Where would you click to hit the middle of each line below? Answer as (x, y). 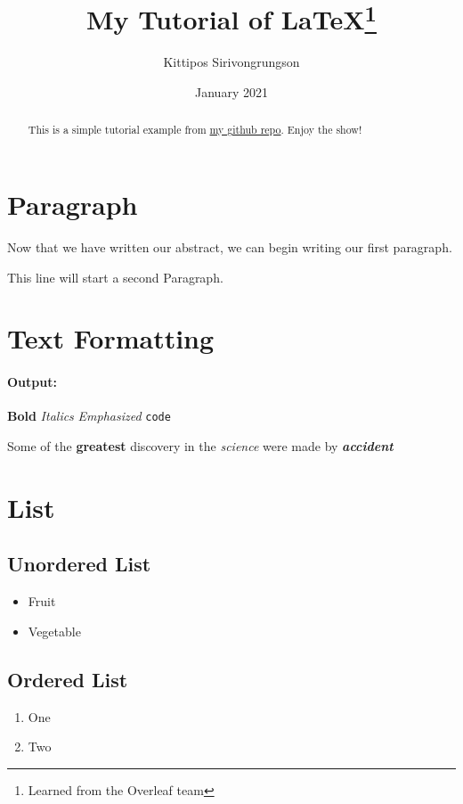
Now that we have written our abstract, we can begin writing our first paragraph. (230, 247)
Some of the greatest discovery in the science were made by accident (200, 446)
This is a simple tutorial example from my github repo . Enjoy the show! (195, 130)
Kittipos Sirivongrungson (231, 62)
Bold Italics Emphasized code (89, 416)
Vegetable (54, 631)
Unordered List (79, 564)
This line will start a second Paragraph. (115, 277)
